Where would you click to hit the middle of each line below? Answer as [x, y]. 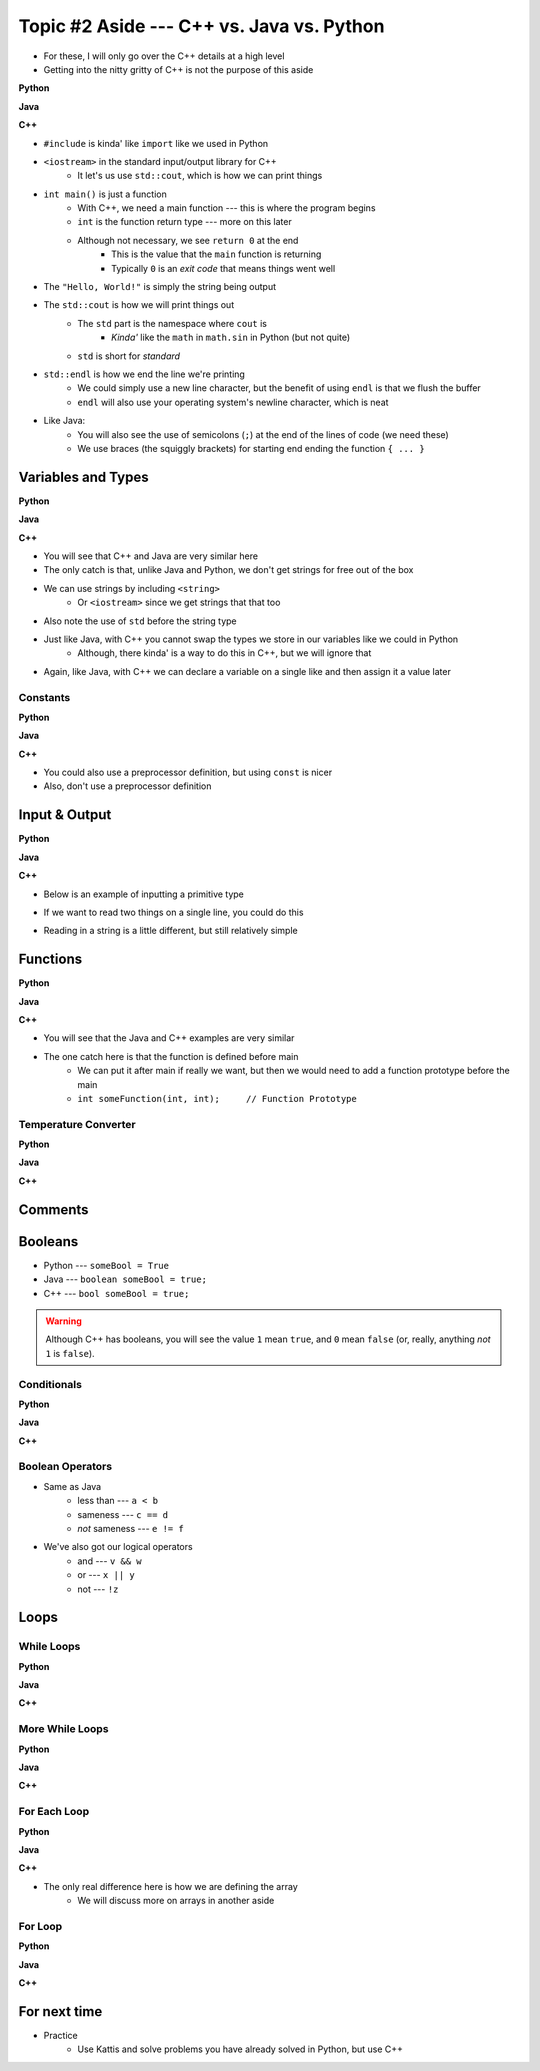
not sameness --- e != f [130, 1528]
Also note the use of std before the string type [140, 621]
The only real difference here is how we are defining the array [171, 1886]
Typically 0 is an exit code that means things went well [223, 268]
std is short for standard [128, 356]
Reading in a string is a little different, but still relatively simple [171, 931]
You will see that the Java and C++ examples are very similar [169, 1038]
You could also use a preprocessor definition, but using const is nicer [188, 772]
